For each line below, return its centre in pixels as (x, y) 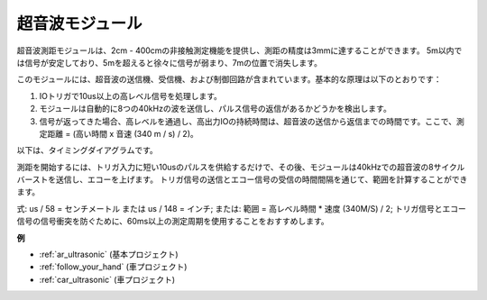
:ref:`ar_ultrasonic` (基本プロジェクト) (109, 255)
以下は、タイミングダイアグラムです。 (87, 150)
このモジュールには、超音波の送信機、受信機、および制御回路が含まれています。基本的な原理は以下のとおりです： (229, 79)
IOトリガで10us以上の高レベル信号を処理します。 (131, 95)
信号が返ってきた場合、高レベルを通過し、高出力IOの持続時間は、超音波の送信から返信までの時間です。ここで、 (248, 121)
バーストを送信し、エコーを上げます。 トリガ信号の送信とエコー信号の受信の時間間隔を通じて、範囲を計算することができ (242, 179)
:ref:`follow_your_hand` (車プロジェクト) (113, 267)
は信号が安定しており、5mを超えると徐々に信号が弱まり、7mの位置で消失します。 (169, 62)
